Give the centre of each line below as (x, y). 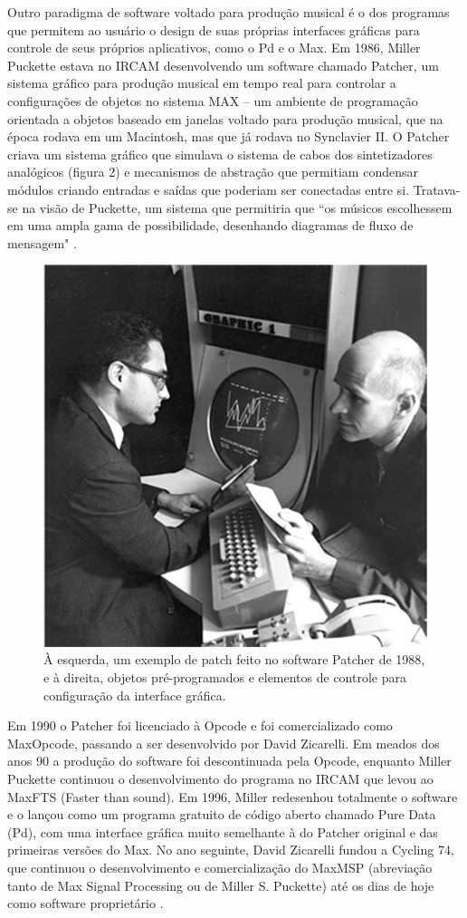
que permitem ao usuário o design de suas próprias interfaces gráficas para (214, 29)
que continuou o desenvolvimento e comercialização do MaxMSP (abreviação (220, 867)
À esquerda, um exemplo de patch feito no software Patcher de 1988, (234, 659)
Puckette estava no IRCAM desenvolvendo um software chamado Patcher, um (223, 65)
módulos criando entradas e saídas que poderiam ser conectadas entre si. (209, 189)
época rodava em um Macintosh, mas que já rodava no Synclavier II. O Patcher (229, 136)
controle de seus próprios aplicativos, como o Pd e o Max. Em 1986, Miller (214, 48)
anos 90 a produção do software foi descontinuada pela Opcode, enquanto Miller (229, 761)
